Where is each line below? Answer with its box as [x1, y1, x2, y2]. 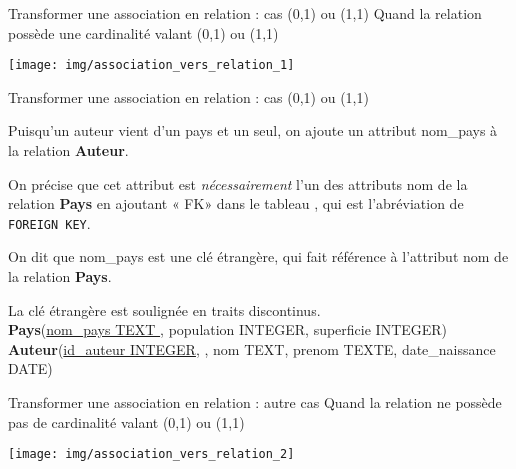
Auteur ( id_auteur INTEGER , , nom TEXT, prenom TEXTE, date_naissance [8, 338, 496, 359]
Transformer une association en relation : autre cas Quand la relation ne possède [8, 392, 502, 413]
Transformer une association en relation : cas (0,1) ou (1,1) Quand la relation [8, 3, 482, 23]
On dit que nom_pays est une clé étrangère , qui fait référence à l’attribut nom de [8, 246, 509, 267]
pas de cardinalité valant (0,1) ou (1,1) [8, 411, 245, 432]
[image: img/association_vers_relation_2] [8, 447, 295, 462]
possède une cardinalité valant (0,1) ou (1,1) [8, 22, 279, 43]
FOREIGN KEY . [8, 212, 91, 233]
